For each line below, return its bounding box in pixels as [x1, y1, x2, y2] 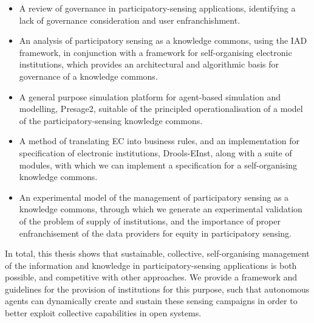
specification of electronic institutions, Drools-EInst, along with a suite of [19, 146, 292, 159]
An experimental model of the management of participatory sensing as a [19, 190, 289, 203]
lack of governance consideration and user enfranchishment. [19, 13, 241, 26]
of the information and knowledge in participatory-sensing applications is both [5, 259, 297, 271]
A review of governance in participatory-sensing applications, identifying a [19, 2, 296, 14]
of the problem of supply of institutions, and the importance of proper [19, 214, 281, 227]
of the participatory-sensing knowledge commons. [19, 114, 203, 127]
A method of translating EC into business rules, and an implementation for [19, 134, 299, 147]
